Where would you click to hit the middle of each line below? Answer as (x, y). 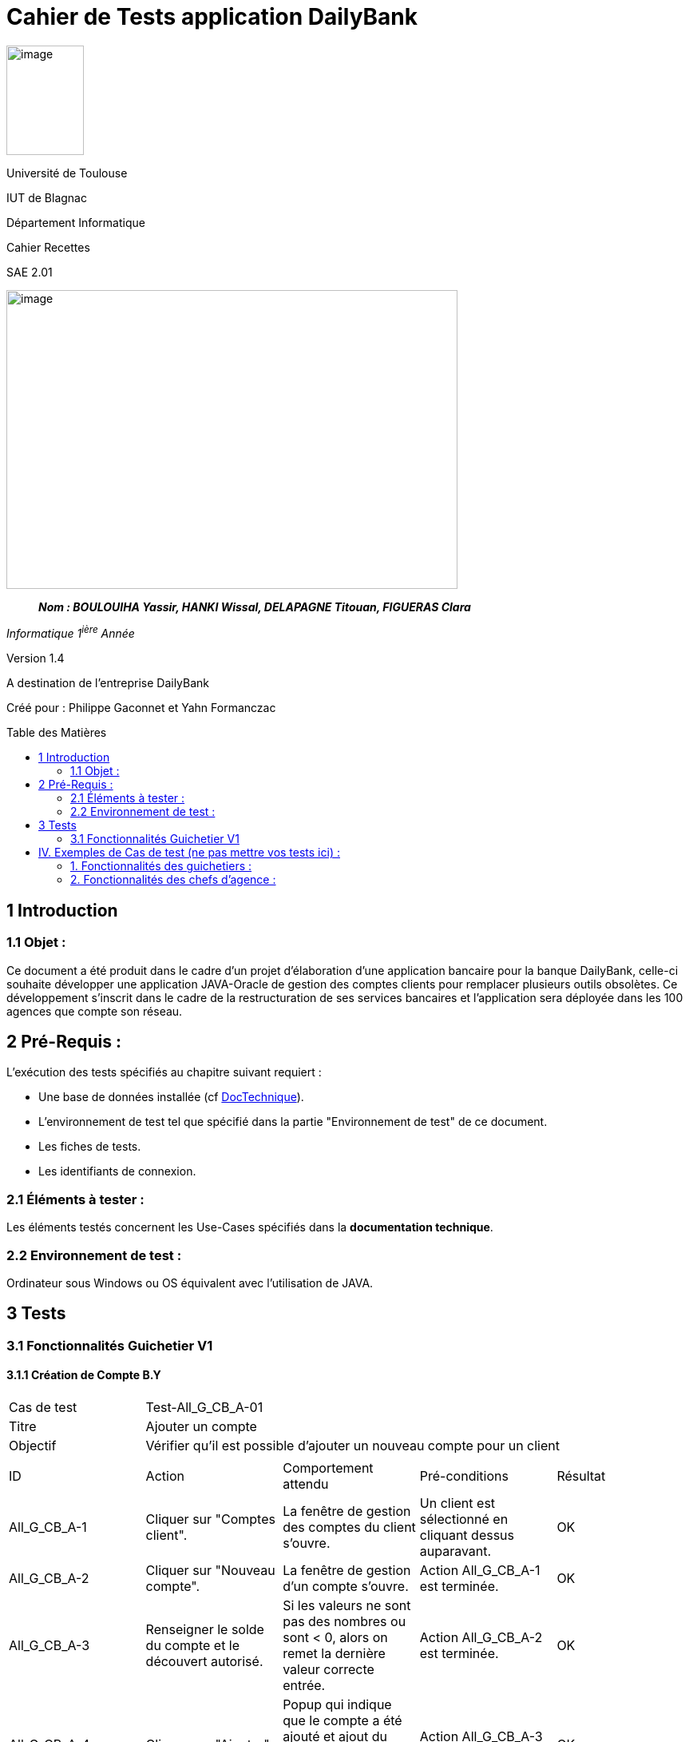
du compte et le (193, 1646)
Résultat (581, 1476)
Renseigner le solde (205, 1630)
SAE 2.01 (30, 272)
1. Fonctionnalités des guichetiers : (161, 866)
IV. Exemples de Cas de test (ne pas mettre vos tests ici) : (189, 853)
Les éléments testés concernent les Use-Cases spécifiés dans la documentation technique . (250, 1227)
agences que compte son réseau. (95, 1011)
